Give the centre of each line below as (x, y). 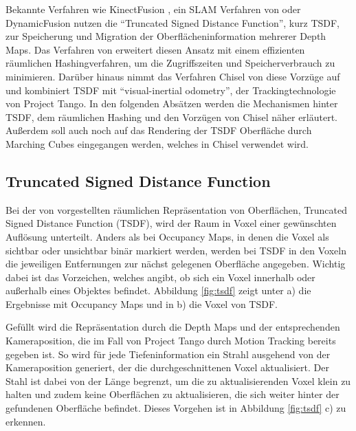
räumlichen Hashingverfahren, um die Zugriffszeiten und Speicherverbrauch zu (170, 63)
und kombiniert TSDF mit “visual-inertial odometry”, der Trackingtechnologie (171, 90)
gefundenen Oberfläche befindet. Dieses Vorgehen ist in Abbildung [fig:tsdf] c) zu (176, 408)
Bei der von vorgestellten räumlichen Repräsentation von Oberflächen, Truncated (177, 209)
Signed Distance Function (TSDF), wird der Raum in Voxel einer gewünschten (171, 223)
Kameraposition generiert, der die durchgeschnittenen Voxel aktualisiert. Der (167, 367)
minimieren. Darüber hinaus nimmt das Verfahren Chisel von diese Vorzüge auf (173, 76)
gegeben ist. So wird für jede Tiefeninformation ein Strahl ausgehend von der (168, 354)
